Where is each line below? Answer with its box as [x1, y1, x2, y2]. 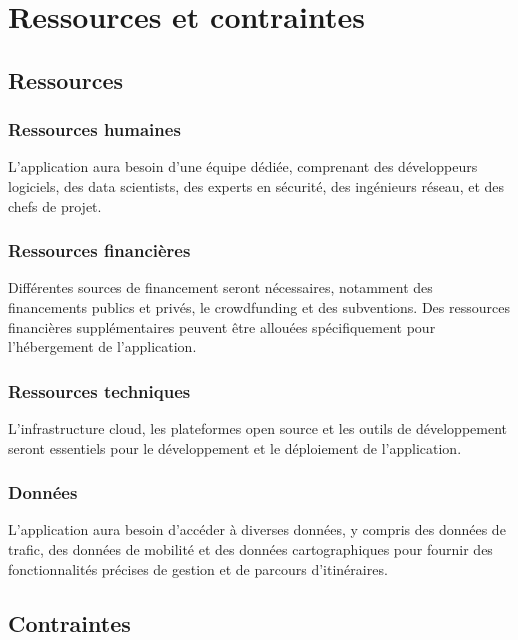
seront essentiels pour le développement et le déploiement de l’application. [8, 437, 462, 458]
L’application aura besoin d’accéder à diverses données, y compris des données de [8, 519, 506, 540]
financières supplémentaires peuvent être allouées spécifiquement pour [8, 316, 436, 337]
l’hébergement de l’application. [8, 336, 197, 357]
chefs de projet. [8, 195, 102, 216]
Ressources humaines [8, 117, 181, 142]
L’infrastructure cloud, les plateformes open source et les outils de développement [8, 417, 507, 438]
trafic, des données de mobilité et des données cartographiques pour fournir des [8, 538, 493, 559]
